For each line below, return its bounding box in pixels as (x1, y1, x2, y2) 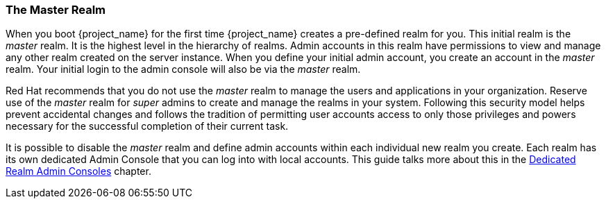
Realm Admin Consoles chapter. (6, 165, 151, 178)
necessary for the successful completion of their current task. (6, 120, 289, 133)
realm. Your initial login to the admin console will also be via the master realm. (6, 63, 361, 76)
